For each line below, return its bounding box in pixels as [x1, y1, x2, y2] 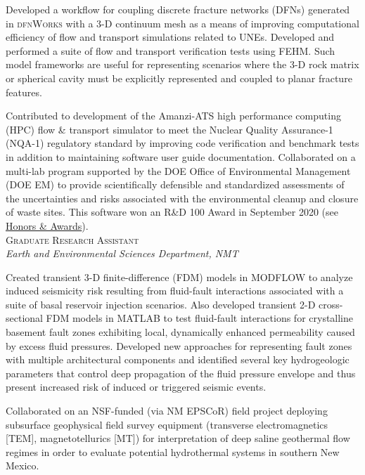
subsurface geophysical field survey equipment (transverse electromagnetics [6, 417, 328, 431]
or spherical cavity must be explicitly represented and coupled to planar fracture [6, 70, 352, 85]
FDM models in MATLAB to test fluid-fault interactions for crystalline [46, 311, 354, 325]
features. [6, 84, 42, 99]
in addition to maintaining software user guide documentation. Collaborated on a [6, 149, 356, 164]
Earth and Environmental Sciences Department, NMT [6, 246, 238, 261]
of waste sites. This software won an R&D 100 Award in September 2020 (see [6, 204, 339, 219]
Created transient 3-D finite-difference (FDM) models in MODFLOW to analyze [6, 269, 353, 284]
